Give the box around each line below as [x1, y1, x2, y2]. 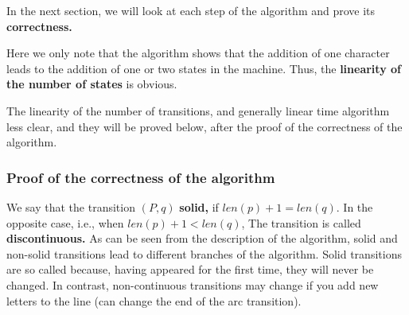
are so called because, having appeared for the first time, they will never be [6, 261, 374, 278]
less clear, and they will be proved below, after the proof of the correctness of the [6, 118, 403, 134]
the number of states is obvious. [6, 76, 177, 92]
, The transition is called [241, 214, 361, 231]
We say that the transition [6, 198, 135, 215]
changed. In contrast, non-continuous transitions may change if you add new [6, 276, 379, 293]
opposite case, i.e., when [6, 214, 124, 231]
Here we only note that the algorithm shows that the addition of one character [6, 45, 390, 61]
